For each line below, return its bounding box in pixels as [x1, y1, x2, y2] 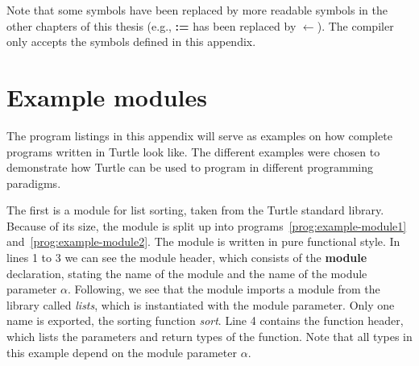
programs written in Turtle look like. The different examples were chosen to [6, 143, 380, 160]
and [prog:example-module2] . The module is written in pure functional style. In [6, 233, 400, 250]
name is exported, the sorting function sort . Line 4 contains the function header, [6, 312, 404, 329]
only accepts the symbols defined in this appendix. [6, 33, 256, 50]
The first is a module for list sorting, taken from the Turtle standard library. [6, 202, 384, 218]
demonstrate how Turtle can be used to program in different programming [6, 159, 374, 176]
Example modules [6, 80, 207, 113]
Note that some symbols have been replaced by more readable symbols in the [6, 2, 388, 18]
